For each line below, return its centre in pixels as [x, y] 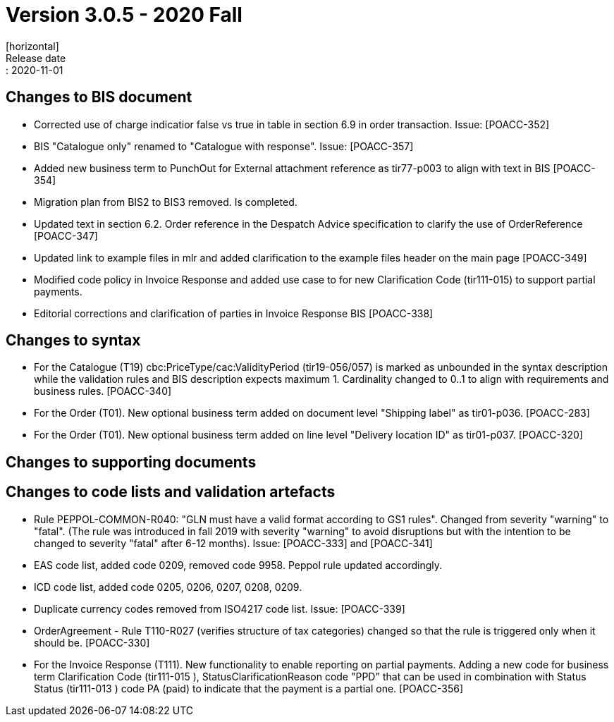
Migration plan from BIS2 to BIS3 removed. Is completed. [166, 202]
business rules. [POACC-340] [103, 391]
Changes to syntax [73, 341]
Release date [36, 58]
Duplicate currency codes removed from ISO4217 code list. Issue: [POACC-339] [220, 608]
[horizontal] [32, 46]
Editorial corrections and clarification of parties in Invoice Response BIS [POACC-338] [234, 313]
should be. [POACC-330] [92, 642]
